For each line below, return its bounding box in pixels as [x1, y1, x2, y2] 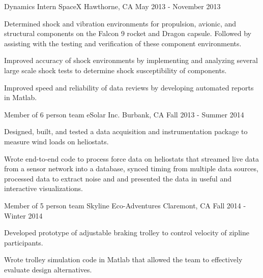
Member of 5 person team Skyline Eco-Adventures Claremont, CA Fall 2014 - [4, 200, 246, 210]
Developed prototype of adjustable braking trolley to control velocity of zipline [4, 227, 249, 238]
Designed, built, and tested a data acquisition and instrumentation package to [4, 126, 248, 137]
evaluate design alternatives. [4, 264, 92, 274]
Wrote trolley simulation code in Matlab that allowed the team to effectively [4, 254, 243, 265]
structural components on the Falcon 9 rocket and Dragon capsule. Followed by [4, 28, 251, 39]
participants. [4, 237, 43, 248]
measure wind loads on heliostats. [4, 136, 109, 146]
